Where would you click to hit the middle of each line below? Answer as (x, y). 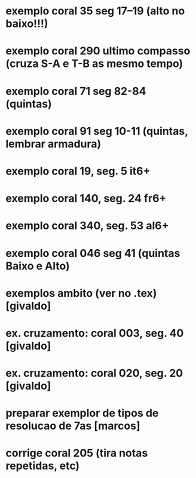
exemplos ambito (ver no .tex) (81, 293)
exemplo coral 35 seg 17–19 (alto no (95, 11)
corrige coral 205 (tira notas (77, 453)
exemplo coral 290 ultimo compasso (98, 51)
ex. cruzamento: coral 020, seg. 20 (94, 373)
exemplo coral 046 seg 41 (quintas (93, 253)
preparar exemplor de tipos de (82, 413)
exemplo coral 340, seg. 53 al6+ (87, 226)
